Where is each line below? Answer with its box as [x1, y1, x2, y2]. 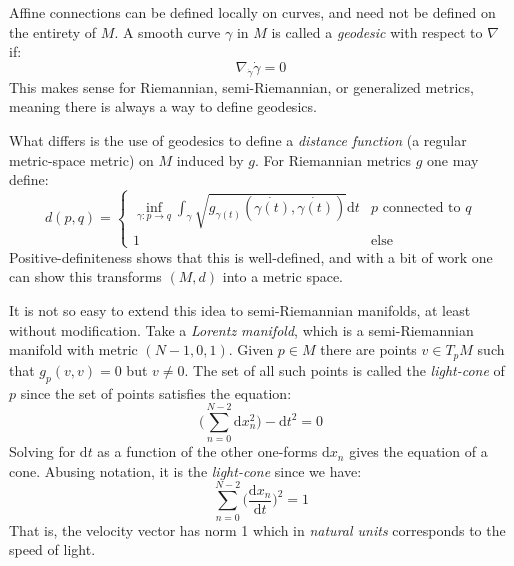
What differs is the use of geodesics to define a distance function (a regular [9, 129, 467, 150]
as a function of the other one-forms [97, 441, 318, 462]
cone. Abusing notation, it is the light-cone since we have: [9, 460, 362, 481]
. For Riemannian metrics [254, 149, 412, 170]
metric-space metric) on [9, 149, 154, 170]
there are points [320, 339, 417, 360]
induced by [176, 149, 244, 170]
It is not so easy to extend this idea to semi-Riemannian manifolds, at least [9, 300, 471, 321]
